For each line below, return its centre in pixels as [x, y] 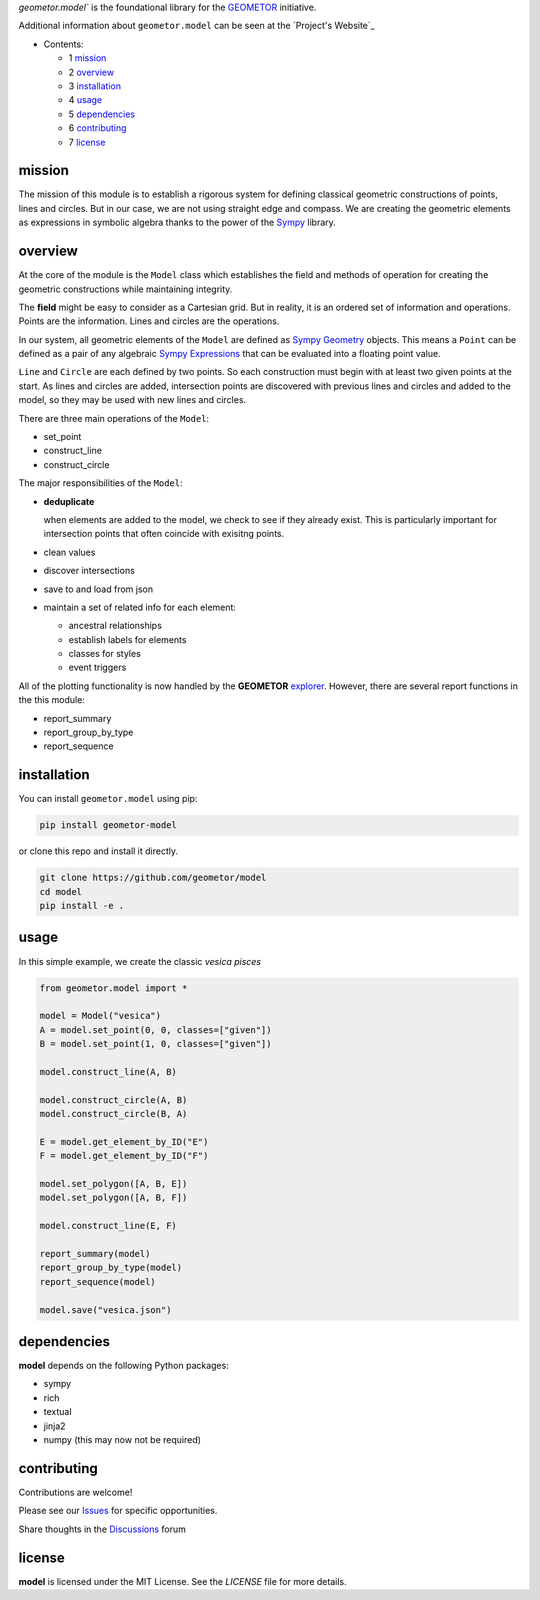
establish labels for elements [127, 639]
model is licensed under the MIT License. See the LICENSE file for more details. [182, 1581]
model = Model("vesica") [100, 1016]
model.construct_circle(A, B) [113, 1099]
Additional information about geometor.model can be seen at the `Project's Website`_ [196, 26]
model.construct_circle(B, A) [113, 1114]
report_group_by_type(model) [111, 1268]
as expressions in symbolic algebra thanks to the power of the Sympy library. [177, 222]
